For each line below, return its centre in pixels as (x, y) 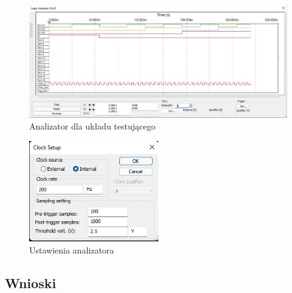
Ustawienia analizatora (72, 250)
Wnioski (31, 282)
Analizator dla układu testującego (92, 126)
